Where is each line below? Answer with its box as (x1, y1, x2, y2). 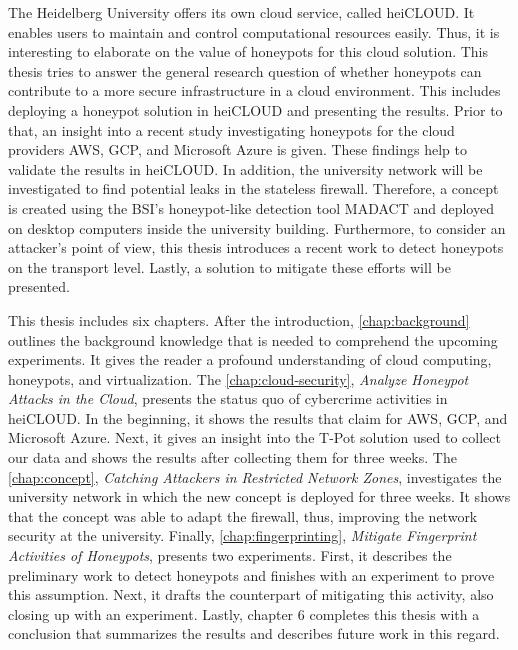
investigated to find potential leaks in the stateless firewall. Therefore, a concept (8, 178, 499, 199)
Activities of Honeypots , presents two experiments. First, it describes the (8, 545, 452, 566)
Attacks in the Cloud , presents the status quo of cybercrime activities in (8, 388, 448, 409)
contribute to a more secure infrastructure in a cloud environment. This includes (8, 80, 501, 101)
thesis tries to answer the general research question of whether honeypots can (8, 60, 482, 81)
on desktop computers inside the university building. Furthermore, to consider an (8, 217, 506, 238)
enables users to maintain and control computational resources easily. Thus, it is (8, 21, 500, 42)
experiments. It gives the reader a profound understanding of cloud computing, (8, 349, 492, 370)
